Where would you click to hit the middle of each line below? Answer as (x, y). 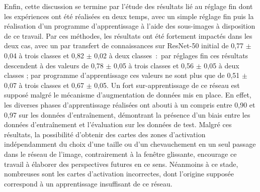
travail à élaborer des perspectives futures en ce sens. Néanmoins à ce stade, (121, 164)
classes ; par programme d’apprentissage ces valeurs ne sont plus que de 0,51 (122, 75)
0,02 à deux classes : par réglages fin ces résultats (171, 55)
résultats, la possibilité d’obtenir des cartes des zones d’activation (105, 134)
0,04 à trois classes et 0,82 (44, 55)
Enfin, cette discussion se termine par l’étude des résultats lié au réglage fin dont (128, 6)
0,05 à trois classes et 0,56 (154, 65)
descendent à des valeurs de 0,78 (54, 65)
